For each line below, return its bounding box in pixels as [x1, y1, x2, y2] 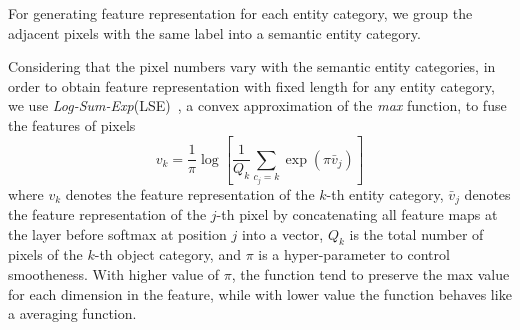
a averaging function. [8, 303, 137, 324]
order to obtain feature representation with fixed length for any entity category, [8, 75, 495, 96]
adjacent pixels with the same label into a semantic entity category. [8, 22, 421, 43]
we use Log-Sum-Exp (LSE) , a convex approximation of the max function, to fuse [8, 95, 507, 116]
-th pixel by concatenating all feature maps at [216, 203, 498, 224]
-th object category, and [94, 244, 241, 265]
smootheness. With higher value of [8, 263, 220, 284]
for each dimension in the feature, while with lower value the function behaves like [8, 283, 512, 304]
